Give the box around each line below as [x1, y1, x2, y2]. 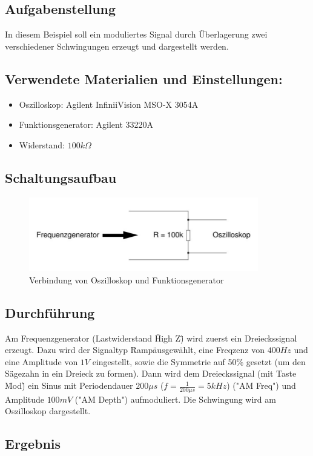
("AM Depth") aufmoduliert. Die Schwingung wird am [74, 392, 276, 405]
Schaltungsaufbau [5, 168, 117, 187]
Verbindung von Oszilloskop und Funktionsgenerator [29, 273, 224, 286]
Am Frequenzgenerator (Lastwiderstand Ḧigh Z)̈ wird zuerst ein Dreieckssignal [5, 331, 297, 344]
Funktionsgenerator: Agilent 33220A [19, 118, 154, 131]
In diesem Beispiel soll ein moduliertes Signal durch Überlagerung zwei [5, 28, 268, 41]
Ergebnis [5, 434, 61, 453]
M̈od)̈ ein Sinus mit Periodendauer [5, 379, 133, 392]
